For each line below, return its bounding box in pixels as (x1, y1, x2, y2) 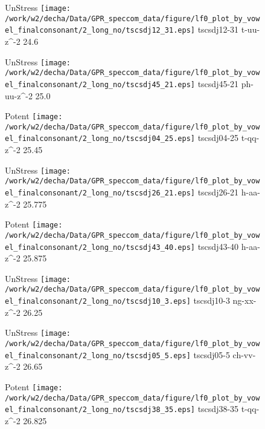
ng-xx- (232, 294, 257, 307)
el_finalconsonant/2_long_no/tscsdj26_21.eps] (5, 189, 195, 197)
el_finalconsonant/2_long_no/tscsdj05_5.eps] (5, 351, 191, 360)
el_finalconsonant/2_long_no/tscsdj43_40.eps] (5, 243, 195, 252)
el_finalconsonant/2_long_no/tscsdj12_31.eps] (5, 26, 195, 35)
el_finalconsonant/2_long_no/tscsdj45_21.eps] (5, 80, 195, 89)
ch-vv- (232, 348, 256, 361)
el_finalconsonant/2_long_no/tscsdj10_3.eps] (5, 297, 191, 306)
